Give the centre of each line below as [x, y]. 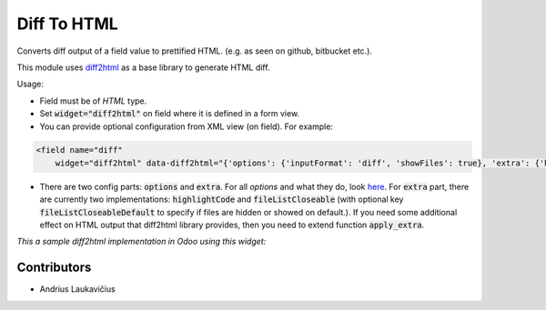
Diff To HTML [67, 24]
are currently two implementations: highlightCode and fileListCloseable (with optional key [222, 199]
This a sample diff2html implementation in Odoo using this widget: [142, 242]
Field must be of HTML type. [93, 101]
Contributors [54, 268]
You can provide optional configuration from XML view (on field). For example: [187, 126]
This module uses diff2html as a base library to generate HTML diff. [143, 67]
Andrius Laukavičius [77, 289]
